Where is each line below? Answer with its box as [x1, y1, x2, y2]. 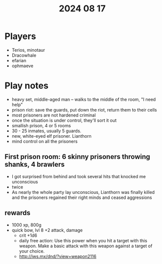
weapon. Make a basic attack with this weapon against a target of [19, 243, 153, 249]
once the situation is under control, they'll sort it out [11, 117, 117, 123]
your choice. [19, 248, 45, 254]
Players [4, 31, 36, 42]
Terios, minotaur [11, 47, 45, 53]
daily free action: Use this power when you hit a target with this [19, 237, 147, 243]
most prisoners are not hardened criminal [11, 112, 96, 118]
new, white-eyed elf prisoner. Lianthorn [11, 133, 92, 139]
